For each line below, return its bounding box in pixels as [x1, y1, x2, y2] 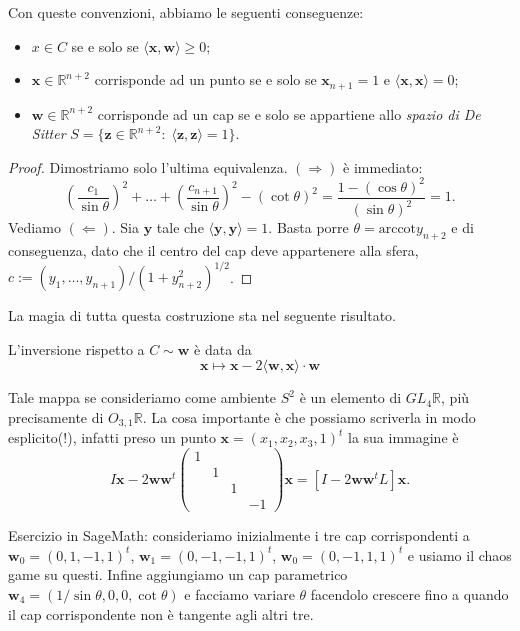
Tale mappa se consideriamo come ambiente [8, 387, 277, 408]
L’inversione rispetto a [8, 338, 145, 359]
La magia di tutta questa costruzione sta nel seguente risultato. [8, 305, 396, 326]
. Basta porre [268, 217, 349, 238]
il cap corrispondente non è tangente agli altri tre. [8, 603, 314, 624]
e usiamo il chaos [407, 544, 512, 565]
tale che [156, 217, 204, 238]
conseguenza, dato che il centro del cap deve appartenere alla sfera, [8, 240, 419, 261]
